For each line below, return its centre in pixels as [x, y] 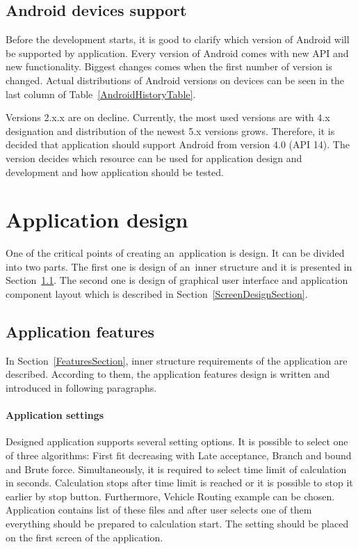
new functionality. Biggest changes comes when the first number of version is [169, 66]
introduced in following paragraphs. [81, 388]
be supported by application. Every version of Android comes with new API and [177, 53]
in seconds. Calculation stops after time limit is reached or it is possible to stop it [179, 483]
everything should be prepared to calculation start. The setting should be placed [177, 523]
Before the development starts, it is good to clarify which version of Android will [178, 39]
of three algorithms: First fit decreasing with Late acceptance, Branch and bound [179, 455]
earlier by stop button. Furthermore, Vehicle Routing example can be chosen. [170, 496]
